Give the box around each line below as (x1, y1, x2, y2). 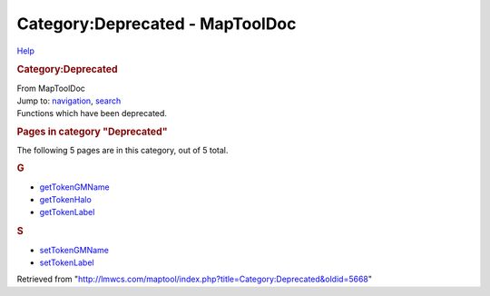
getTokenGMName (39, 182, 110, 192)
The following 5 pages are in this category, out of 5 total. (16, 145, 229, 156)
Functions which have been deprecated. (16, 108, 168, 119)
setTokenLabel (39, 257, 94, 268)
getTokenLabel (39, 207, 95, 218)
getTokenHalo (39, 194, 93, 205)
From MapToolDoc (16, 83, 86, 94)
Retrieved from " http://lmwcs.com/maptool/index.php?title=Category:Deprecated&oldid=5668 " (16, 273, 372, 285)
